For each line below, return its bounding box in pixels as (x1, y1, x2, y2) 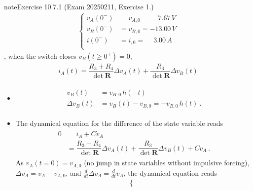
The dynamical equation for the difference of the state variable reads (15, 117, 223, 128)
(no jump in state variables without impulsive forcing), (84, 157, 250, 168)
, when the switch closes (4, 50, 76, 61)
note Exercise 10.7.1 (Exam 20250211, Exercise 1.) (4, 1, 154, 11)
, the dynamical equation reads (123, 167, 217, 178)
